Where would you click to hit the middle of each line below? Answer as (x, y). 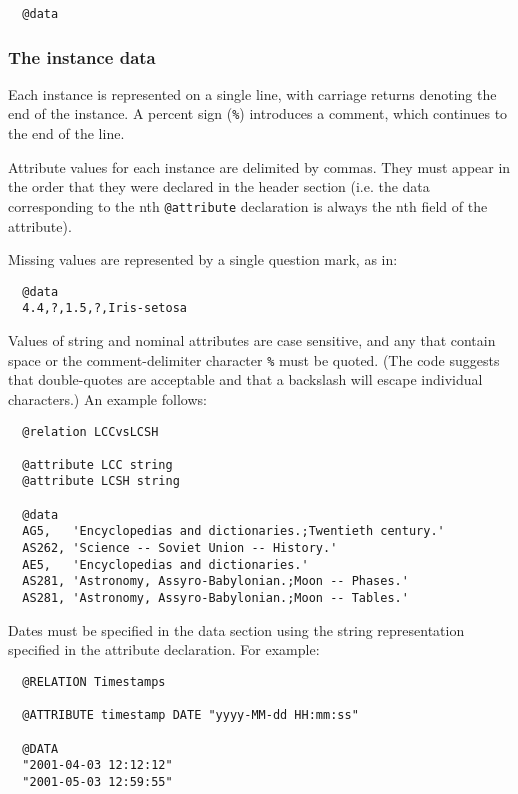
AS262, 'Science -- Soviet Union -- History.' (180, 548)
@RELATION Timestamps (94, 681)
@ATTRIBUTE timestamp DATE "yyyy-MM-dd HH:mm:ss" (190, 715)
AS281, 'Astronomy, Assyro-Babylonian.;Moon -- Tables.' (215, 598)
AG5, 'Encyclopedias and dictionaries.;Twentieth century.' (233, 531)
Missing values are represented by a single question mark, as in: (203, 259)
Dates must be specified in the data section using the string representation (236, 629)
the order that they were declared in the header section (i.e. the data (219, 186)
